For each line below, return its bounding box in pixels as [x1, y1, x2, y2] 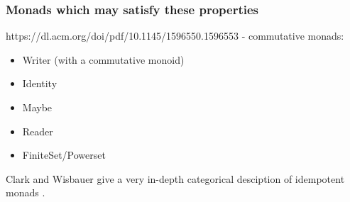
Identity [22, 76, 58, 91]
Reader [22, 123, 53, 138]
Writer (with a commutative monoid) [22, 52, 185, 67]
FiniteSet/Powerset [22, 147, 106, 162]
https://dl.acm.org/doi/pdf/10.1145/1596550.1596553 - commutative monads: [6, 28, 344, 43]
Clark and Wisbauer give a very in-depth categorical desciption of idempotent [6, 171, 345, 186]
